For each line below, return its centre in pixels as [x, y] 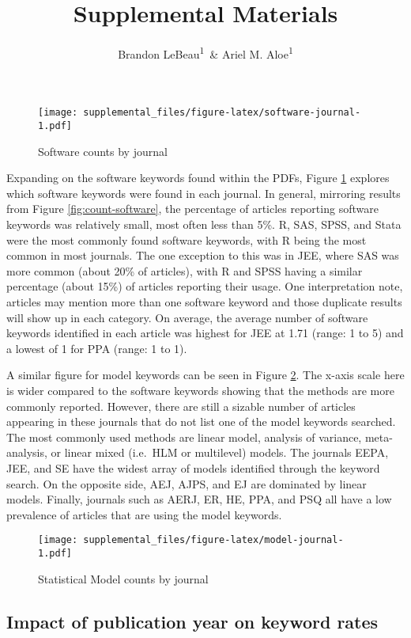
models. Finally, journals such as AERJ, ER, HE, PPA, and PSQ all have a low [199, 499]
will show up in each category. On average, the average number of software [187, 317]
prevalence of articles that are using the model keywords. [144, 514]
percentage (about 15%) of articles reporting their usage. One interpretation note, [205, 286]
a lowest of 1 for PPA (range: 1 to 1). [97, 348]
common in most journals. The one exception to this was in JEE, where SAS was [203, 255]
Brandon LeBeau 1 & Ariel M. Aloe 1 [205, 53]
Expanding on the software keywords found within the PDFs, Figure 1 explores [198, 178]
